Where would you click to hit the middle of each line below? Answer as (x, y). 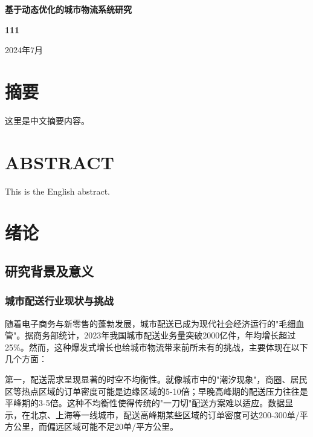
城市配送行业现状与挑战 (59, 301)
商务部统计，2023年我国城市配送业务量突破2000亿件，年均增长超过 (165, 335)
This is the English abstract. (57, 191)
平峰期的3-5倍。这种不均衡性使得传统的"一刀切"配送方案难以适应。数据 (145, 403)
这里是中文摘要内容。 (47, 120)
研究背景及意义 (49, 270)
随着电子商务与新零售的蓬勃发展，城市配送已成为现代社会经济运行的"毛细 (150, 323)
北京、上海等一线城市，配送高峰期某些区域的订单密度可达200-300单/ (165, 414)
